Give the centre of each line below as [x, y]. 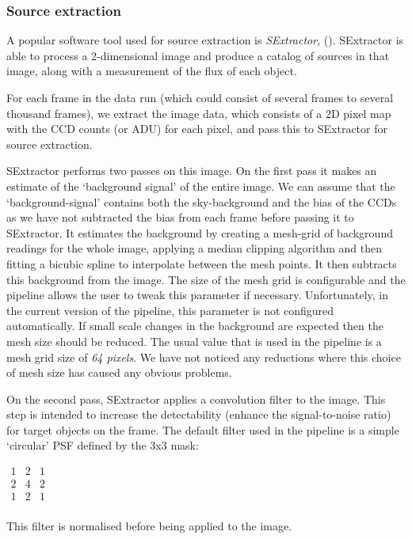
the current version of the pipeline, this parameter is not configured [170, 310]
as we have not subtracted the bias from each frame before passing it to [180, 217]
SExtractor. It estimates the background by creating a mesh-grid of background [200, 232]
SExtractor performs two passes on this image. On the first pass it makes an [192, 171]
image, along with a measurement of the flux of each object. [152, 71]
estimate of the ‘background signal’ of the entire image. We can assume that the [201, 186]
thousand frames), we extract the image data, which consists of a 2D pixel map [199, 113]
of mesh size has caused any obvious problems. [119, 372]
